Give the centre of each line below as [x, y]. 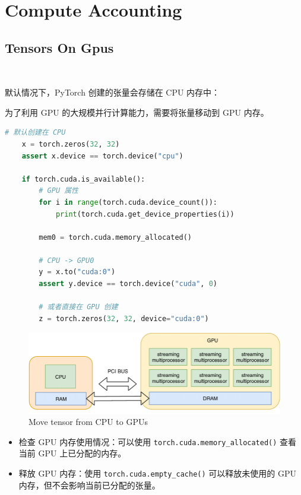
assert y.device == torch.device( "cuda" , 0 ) [128, 284]
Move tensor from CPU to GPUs [88, 422]
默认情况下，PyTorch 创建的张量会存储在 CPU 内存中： [113, 92]
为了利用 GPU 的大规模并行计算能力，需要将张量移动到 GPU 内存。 [137, 112]
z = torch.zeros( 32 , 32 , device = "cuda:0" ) [124, 318]
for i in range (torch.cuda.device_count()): [128, 202]
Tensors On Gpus [59, 47]
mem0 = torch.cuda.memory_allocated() [115, 237]
